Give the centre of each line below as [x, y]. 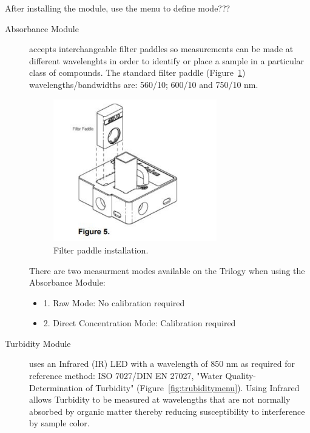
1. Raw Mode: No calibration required [114, 302]
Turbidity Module [38, 343]
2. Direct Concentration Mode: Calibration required [140, 323]
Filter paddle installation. [101, 250]
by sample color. [59, 423]
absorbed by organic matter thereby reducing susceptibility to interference [167, 411]
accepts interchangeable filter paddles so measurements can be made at [161, 49]
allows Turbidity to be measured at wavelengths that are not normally [160, 399]
